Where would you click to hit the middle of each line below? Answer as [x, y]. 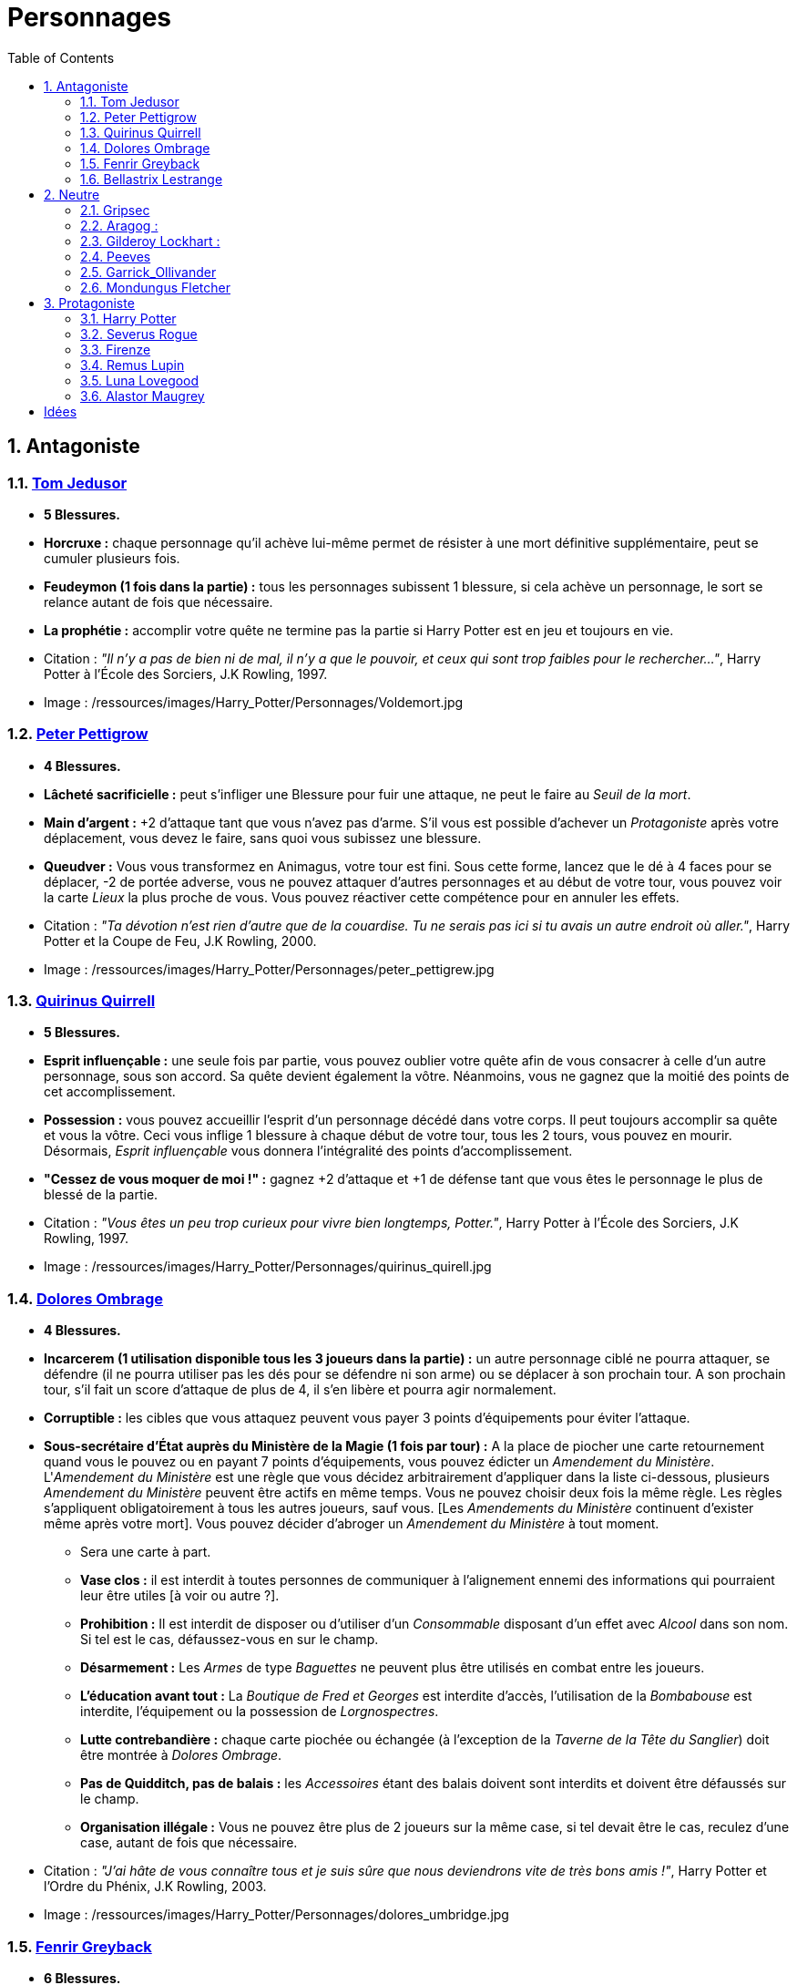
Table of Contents [61, 57]
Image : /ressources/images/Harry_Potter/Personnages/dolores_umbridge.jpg [276, 1915]
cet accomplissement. [110, 1092]
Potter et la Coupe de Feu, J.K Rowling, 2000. [180, 941]
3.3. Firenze [116, 349]
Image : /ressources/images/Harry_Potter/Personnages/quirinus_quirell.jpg [268, 1267]
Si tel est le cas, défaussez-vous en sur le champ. [230, 1640]
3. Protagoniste [89, 303]
